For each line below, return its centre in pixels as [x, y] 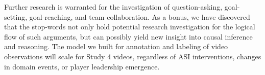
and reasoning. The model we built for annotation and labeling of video [116, 46]
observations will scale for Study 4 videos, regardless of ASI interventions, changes [133, 56]
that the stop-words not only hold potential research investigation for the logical [130, 27]
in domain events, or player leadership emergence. [82, 66]
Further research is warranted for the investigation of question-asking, [113, 7]
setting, [16, 16]
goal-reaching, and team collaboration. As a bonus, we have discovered [140, 16]
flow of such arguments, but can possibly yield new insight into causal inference [128, 36]
